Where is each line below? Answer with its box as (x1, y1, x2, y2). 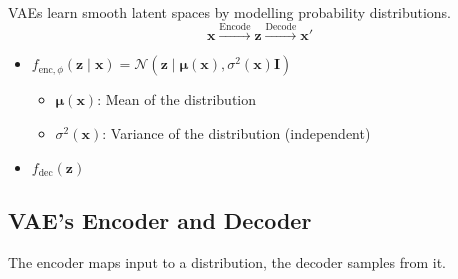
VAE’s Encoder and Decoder (8, 204, 312, 235)
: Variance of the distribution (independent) (102, 122, 371, 143)
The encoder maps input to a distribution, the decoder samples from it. (8, 251, 446, 272)
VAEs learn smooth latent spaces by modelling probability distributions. (8, 2, 451, 22)
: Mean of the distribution (97, 89, 257, 110)
